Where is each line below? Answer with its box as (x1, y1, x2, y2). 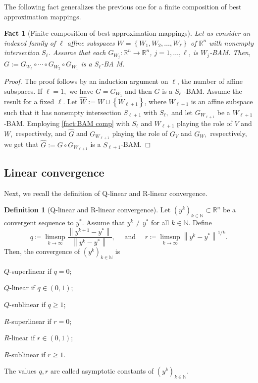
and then (125, 85, 152, 96)
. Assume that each (48, 47, 106, 58)
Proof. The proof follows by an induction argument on (4, 76, 168, 86)
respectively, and (16, 128, 66, 138)
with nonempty (209, 37, 254, 48)
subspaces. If (4, 85, 43, 96)
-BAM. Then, (209, 47, 251, 58)
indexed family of (4, 37, 56, 48)
